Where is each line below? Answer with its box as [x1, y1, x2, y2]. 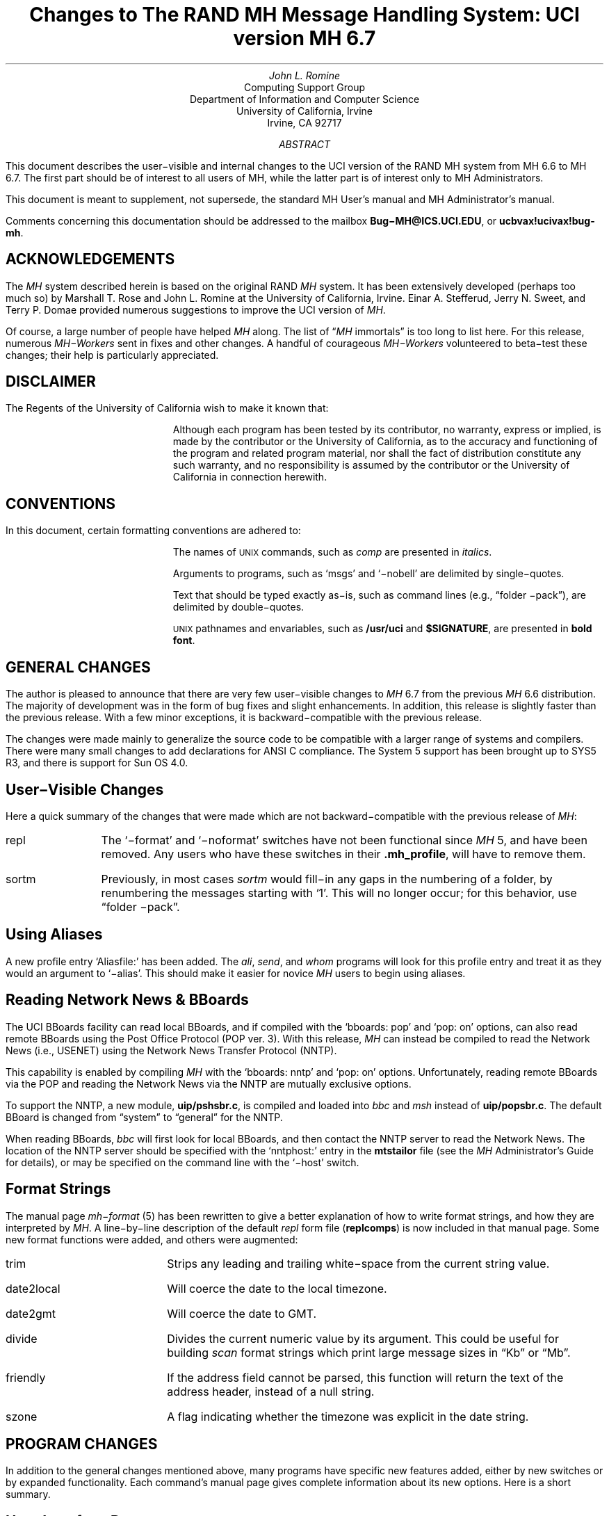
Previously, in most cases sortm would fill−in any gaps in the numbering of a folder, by [101, 871, 553, 886]
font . [172, 634, 195, 647]
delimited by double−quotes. [172, 601, 304, 613]
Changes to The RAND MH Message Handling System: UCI [29, 3, 580, 26]
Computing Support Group [243, 81, 366, 93]
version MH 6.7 [233, 26, 376, 50]
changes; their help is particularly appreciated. [6, 348, 219, 361]
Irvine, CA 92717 [267, 116, 342, 129]
